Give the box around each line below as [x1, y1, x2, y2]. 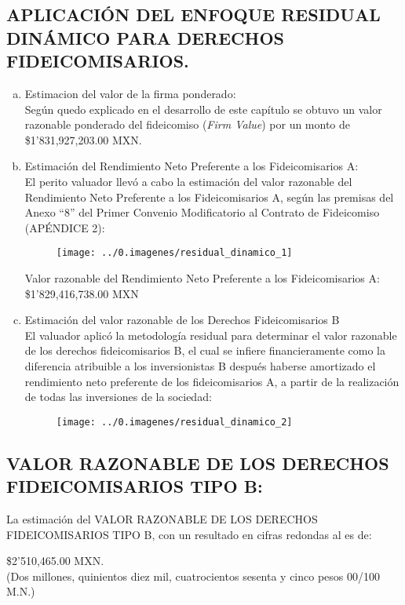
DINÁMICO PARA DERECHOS [6, 25, 285, 49]
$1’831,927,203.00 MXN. [24, 131, 142, 148]
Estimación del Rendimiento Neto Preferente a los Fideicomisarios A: [24, 158, 359, 174]
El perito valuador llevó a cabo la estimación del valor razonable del [24, 173, 352, 189]
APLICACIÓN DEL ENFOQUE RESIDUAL [6, 2, 381, 27]
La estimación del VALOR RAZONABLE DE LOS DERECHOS [6, 510, 318, 527]
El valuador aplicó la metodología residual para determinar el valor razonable [24, 326, 397, 343]
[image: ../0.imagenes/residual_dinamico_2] [56, 416, 293, 428]
